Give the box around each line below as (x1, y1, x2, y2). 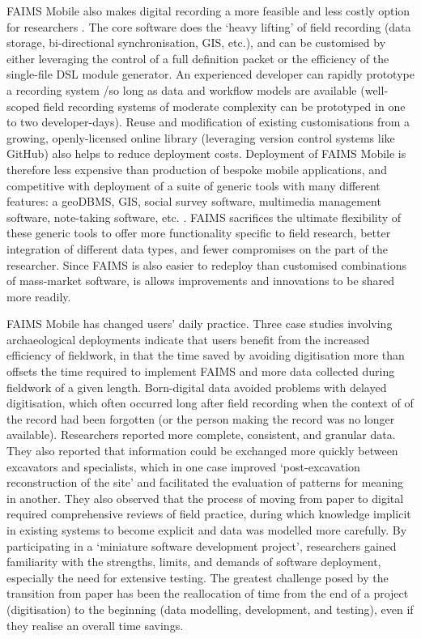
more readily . (6, 288, 71, 305)
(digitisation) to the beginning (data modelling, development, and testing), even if (6, 600, 414, 617)
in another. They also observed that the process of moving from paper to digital (6, 489, 404, 506)
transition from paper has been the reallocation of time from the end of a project (6, 585, 409, 602)
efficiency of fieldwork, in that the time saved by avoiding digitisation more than (6, 347, 405, 364)
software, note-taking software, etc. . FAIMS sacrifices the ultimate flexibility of (6, 208, 402, 225)
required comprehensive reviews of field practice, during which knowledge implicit (6, 505, 411, 522)
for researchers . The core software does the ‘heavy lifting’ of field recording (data (6, 18, 411, 35)
